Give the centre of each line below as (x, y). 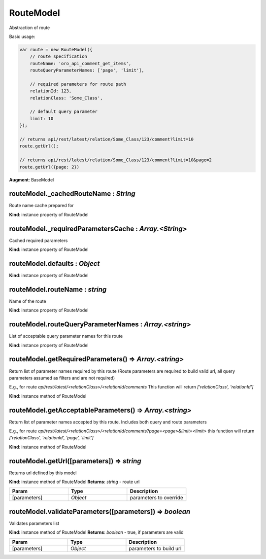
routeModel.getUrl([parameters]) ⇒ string (75, 461)
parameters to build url (155, 548)
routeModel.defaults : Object (54, 263)
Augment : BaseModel (32, 179)
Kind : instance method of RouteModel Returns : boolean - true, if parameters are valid (97, 532)
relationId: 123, (51, 91)
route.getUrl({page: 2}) (50, 167)
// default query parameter (64, 112)
